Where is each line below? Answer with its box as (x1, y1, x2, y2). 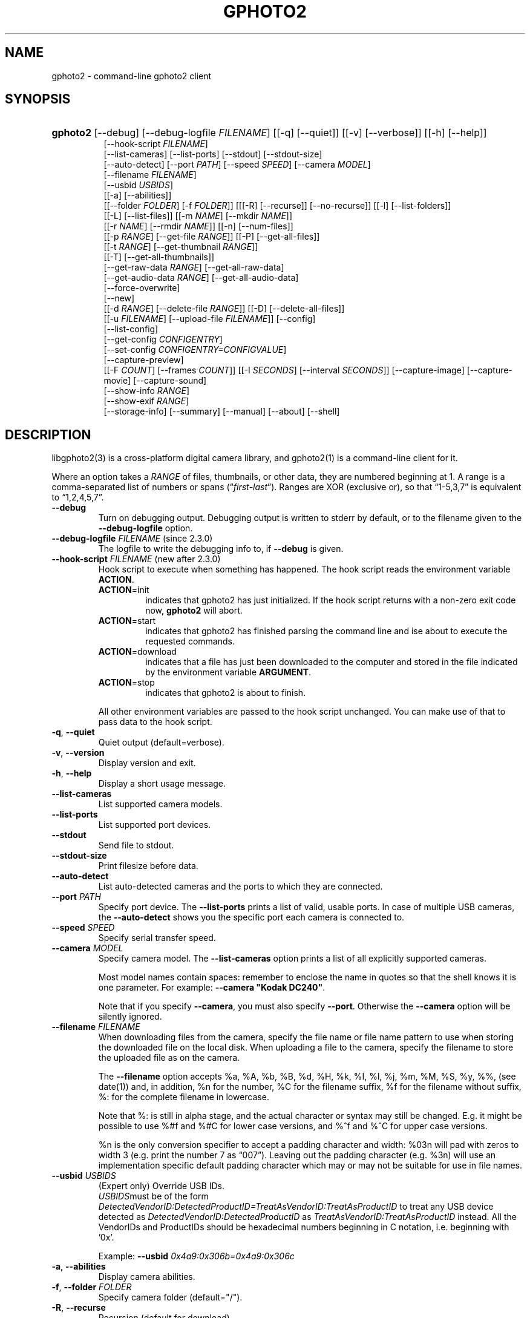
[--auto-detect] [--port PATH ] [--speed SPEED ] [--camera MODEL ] (103, 159, 371, 170)
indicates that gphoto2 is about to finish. (145, 687, 306, 698)
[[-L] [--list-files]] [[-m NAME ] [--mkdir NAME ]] (103, 211, 293, 221)
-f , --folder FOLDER (51, 1282, 132, 1293)
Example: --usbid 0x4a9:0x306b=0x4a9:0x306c (98, 1251, 295, 1262)
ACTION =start (98, 615, 155, 626)
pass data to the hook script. (98, 716, 212, 727)
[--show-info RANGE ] (103, 385, 190, 396)
